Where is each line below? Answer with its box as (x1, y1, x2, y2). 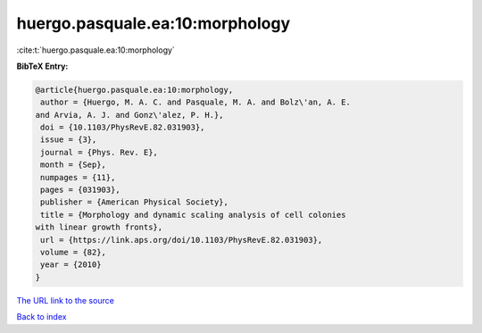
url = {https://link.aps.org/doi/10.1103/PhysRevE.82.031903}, (40, 235, 323, 245)
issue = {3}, (40, 135, 97, 145)
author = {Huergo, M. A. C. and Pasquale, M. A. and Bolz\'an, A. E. (40, 97, 352, 107)
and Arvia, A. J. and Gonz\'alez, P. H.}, (35, 110, 224, 120)
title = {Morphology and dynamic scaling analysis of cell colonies (40, 210, 346, 220)
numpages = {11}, (40, 172, 116, 182)
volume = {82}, (40, 247, 107, 257)
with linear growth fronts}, (35, 222, 163, 232)
